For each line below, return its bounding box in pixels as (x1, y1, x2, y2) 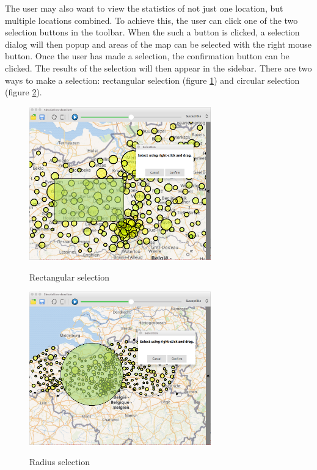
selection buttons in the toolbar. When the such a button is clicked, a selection (5, 26, 300, 39)
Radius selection (29, 455, 90, 468)
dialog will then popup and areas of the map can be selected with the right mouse (5, 37, 312, 50)
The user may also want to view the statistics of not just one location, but (5, 2, 283, 14)
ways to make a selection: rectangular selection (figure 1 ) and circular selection (5, 73, 300, 86)
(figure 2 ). (5, 86, 42, 98)
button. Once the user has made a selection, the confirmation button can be (5, 50, 290, 62)
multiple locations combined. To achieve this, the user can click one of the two (5, 13, 298, 26)
